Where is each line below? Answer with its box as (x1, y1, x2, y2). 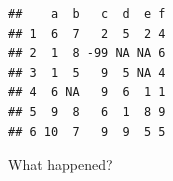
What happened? (8, 154, 113, 175)
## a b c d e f (8, 7, 166, 21)
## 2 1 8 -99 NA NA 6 (8, 46, 166, 61)
